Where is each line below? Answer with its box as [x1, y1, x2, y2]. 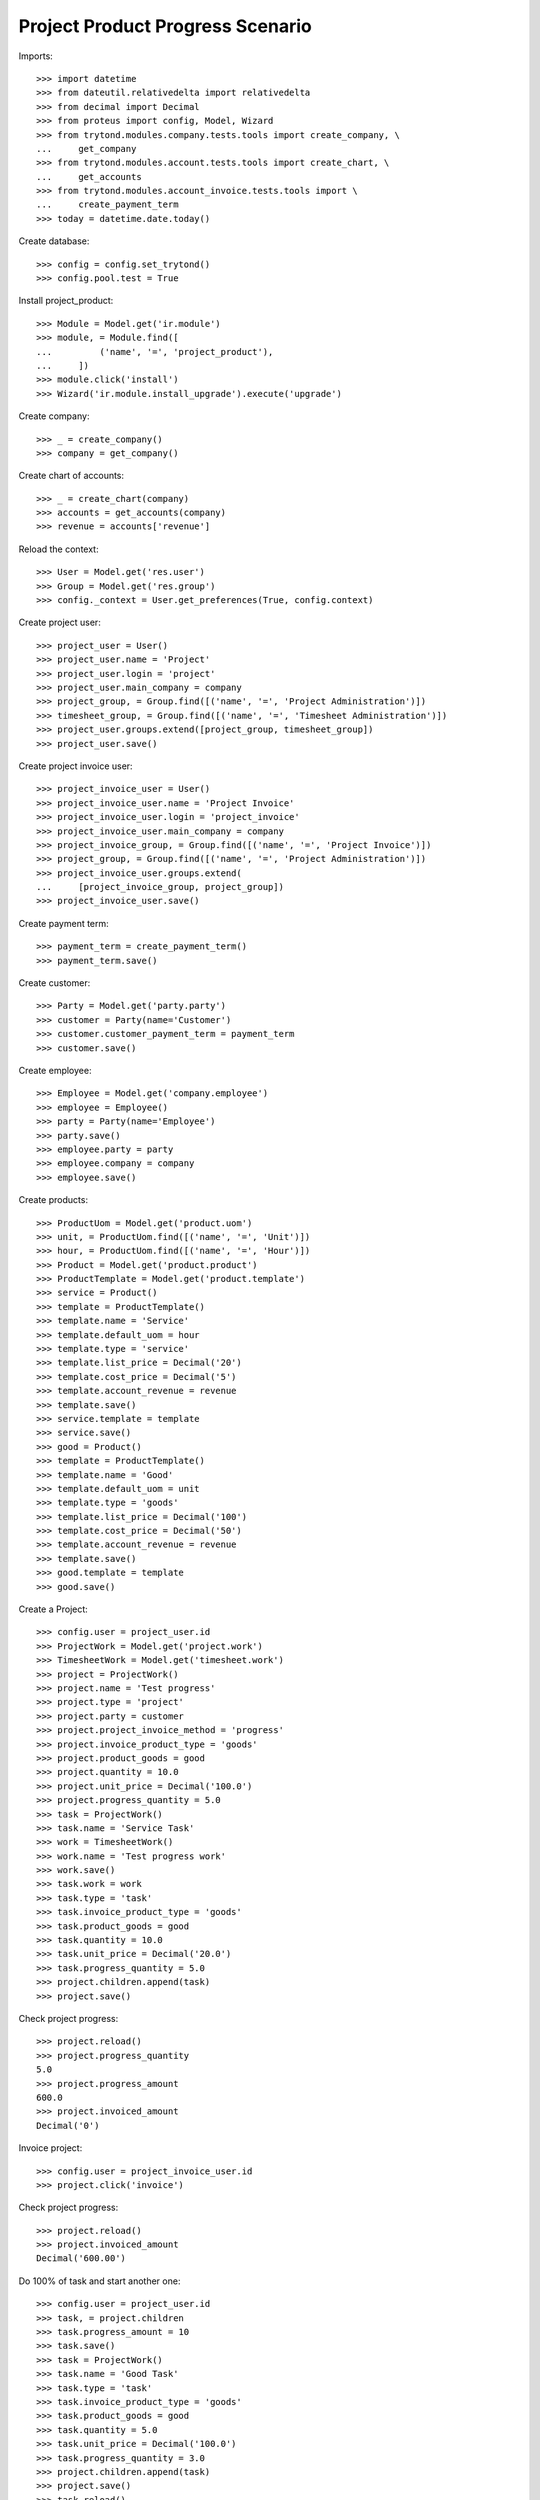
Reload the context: [18, 543, 99, 555]
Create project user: [18, 616, 102, 629]
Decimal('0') [36, 2120, 100, 2131]
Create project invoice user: [18, 760, 134, 772]
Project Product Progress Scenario [18, 15, 312, 37]
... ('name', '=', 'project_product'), [36, 346, 274, 357]
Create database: [18, 235, 90, 247]
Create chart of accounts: [18, 470, 125, 482]
